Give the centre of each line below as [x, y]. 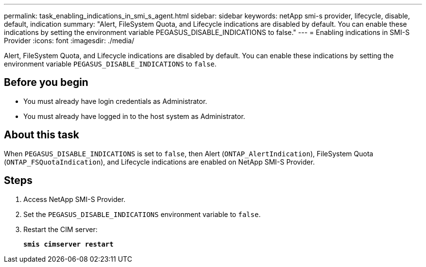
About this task [42, 135]
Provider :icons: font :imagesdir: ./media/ [69, 41]
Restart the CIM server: [61, 229]
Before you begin [46, 83]
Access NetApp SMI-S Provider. [74, 199]
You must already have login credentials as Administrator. [115, 101]
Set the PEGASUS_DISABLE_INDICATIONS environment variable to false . [142, 214]
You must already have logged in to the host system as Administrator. [134, 116]
